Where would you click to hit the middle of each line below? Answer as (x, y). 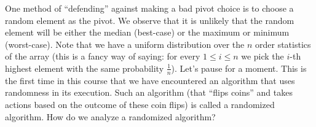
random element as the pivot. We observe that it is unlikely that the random (150, 20)
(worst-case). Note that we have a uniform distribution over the (125, 44)
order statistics (283, 44)
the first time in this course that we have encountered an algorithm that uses (150, 80)
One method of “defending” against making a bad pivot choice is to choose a (149, 8)
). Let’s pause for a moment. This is (239, 68)
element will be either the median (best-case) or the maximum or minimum (147, 32)
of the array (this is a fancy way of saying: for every (103, 56)
